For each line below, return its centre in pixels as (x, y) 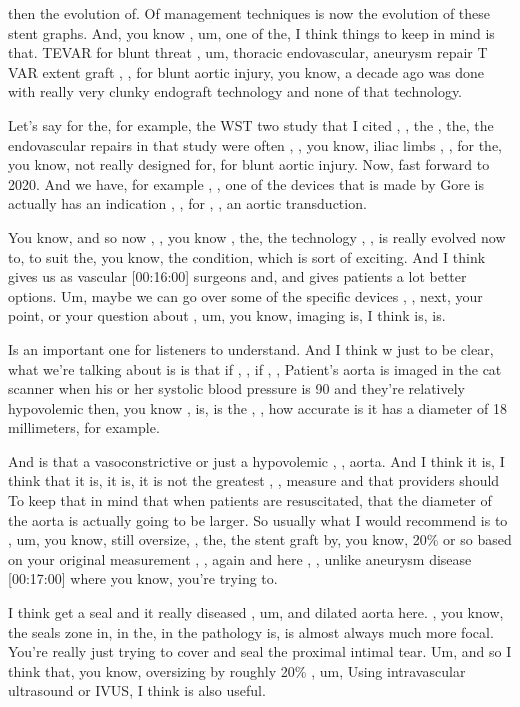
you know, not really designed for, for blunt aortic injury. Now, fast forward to (249, 164)
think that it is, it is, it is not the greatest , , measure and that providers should (254, 480)
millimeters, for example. (84, 427)
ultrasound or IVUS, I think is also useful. (137, 690)
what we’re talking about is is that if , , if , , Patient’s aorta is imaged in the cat (255, 368)
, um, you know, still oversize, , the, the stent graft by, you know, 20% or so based (260, 539)
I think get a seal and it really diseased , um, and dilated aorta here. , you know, (256, 612)
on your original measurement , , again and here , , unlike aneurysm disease (240, 558)
